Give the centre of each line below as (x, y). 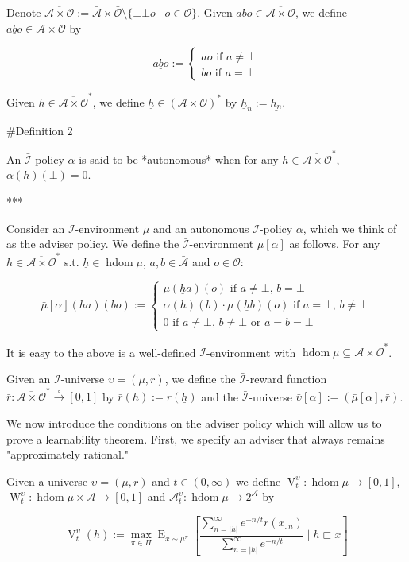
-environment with (251, 352)
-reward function (287, 379)
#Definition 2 (40, 130)
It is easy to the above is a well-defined (101, 352)
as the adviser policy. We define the (93, 244)
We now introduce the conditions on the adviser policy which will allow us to (194, 422)
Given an (29, 379)
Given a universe (47, 481)
